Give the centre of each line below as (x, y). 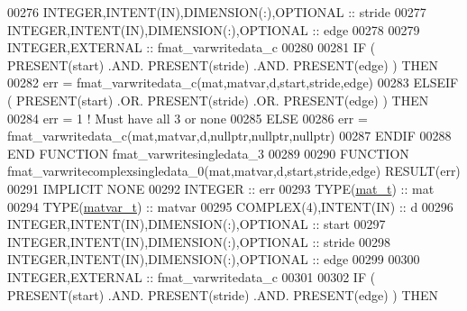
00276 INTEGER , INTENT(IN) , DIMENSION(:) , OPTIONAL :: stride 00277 (217, 12)
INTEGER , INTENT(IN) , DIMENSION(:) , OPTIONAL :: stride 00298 (199, 241)
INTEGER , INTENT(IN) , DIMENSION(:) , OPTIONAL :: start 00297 (197, 224)
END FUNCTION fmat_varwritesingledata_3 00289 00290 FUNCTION (208, 153)
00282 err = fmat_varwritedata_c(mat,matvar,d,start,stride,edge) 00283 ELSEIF (233, 82)
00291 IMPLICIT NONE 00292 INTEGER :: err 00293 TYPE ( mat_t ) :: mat (221, 188)
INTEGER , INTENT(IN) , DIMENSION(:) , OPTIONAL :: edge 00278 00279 (214, 29)
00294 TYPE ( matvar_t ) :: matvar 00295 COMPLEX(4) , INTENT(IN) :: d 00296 (230, 206)
